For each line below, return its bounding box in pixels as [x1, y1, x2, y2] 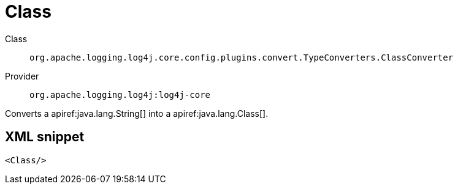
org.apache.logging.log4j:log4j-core [29, 89, 211, 100]
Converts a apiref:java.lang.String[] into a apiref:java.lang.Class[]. [5, 108, 269, 119]
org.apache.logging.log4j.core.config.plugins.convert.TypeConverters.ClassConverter [29, 52, 454, 62]
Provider [5, 70, 39, 81]
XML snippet [5, 129, 85, 145]
